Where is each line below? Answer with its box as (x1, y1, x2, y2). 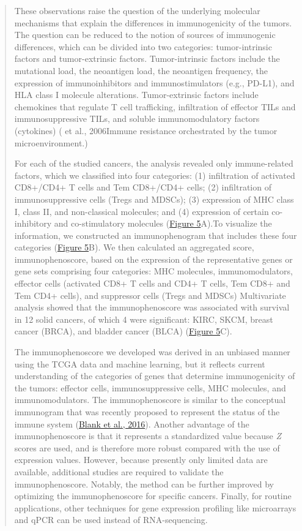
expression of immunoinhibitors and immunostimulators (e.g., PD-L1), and (14, 76, 295, 89)
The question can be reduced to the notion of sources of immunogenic (14, 28, 276, 41)
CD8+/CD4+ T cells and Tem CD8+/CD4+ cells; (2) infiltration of (14, 181, 271, 194)
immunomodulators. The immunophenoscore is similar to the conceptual (14, 393, 286, 406)
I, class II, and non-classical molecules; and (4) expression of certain (14, 205, 269, 217)
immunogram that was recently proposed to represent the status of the (14, 405, 280, 418)
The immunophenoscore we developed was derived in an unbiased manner (14, 345, 290, 358)
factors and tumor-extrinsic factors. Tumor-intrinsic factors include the (14, 52, 280, 65)
